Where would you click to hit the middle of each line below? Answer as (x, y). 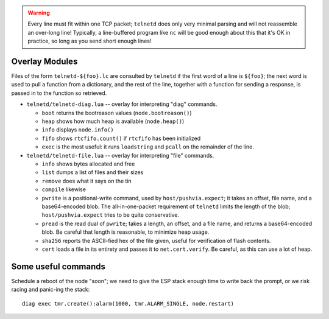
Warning (39, 13)
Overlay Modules (44, 61)
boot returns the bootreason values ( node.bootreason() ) (117, 113)
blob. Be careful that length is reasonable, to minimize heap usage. (126, 232)
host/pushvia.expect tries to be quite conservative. (111, 215)
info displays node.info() (78, 130)
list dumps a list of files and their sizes (93, 172)
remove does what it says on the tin (87, 181)
